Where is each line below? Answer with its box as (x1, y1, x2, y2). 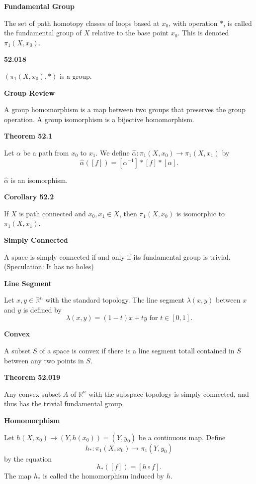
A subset (4, 345, 31, 356)
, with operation (169, 17, 218, 28)
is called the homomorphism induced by (43, 471, 164, 481)
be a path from (23, 147, 69, 158)
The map (4, 471, 32, 481)
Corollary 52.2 (4, 191, 54, 202)
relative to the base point (91, 27, 169, 38)
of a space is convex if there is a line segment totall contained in (39, 345, 235, 356)
